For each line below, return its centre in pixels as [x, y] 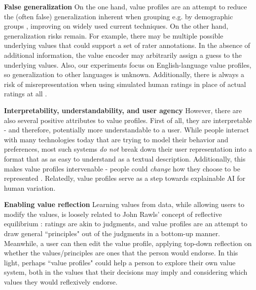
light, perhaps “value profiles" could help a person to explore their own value [120, 262]
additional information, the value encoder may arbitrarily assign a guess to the [123, 55]
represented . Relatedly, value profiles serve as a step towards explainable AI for [125, 178]
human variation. [30, 187]
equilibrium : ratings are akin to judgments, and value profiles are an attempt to [126, 224]
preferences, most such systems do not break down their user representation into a [128, 149]
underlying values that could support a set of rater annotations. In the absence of [127, 45]
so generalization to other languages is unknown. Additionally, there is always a [124, 74]
